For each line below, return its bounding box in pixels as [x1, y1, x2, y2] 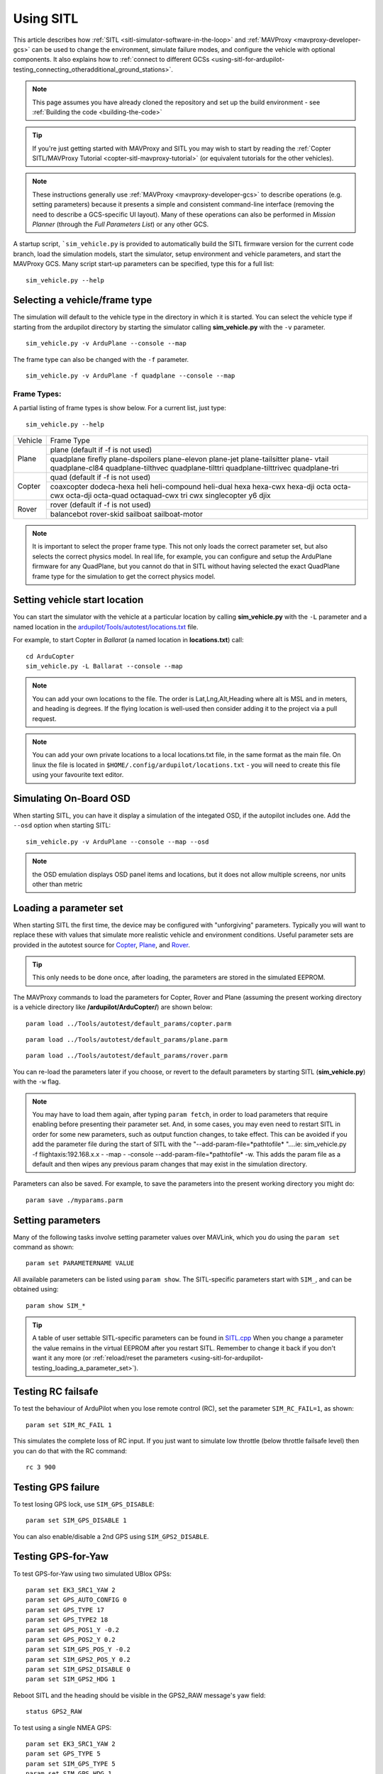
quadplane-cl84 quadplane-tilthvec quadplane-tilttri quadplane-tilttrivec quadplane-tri [50, 463, 339, 473]
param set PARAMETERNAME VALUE [26, 1260, 135, 1267]
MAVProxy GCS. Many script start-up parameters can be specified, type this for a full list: [13, 260, 274, 268]
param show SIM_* [26, 1301, 86, 1309]
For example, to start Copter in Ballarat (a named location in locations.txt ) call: [13, 636, 244, 644]
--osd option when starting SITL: [13, 821, 111, 830]
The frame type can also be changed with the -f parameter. [13, 355, 189, 363]
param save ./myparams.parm [26, 1196, 123, 1204]
